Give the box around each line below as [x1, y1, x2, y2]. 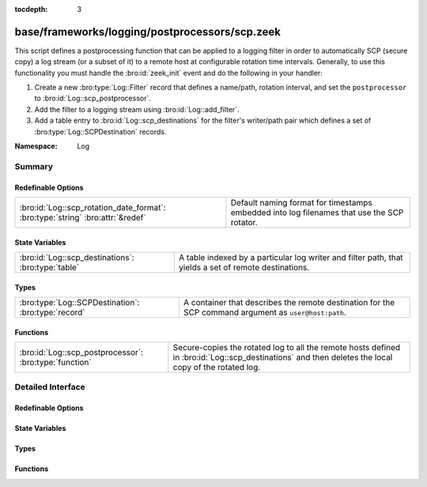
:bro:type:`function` [19, 357, 92, 368]
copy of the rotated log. [172, 361, 261, 372]
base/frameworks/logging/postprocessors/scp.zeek [14, 25, 281, 39]
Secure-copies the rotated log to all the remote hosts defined [172, 342, 401, 353]
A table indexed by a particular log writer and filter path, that [179, 251, 403, 262]
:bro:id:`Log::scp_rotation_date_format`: [19, 202, 166, 213]
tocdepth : [14, 5, 48, 13]
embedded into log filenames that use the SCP [230, 206, 404, 217]
